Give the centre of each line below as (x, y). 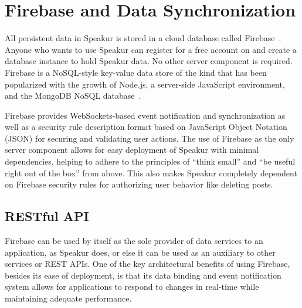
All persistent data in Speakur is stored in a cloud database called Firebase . (143, 38)
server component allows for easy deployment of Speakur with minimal (132, 150)
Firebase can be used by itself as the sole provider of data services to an (134, 241)
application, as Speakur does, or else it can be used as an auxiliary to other (140, 252)
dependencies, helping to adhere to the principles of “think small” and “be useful (150, 161)
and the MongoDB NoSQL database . (73, 96)
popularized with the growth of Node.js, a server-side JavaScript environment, (145, 84)
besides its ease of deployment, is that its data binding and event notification (143, 275)
